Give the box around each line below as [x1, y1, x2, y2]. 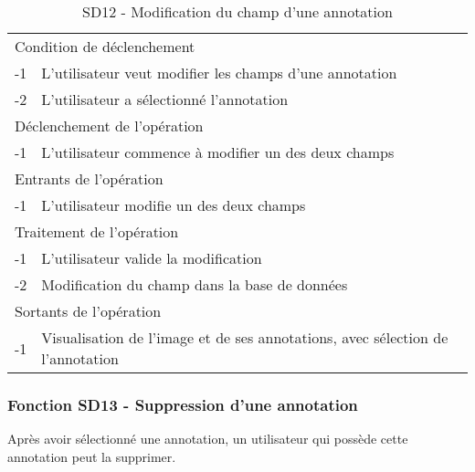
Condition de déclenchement [15, 36, 195, 57]
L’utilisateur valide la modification [41, 247, 262, 268]
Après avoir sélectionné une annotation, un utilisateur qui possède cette [7, 429, 408, 448]
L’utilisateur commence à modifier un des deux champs [41, 142, 395, 163]
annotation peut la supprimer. [7, 446, 176, 466]
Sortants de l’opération [15, 300, 162, 321]
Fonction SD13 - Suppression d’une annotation [7, 393, 358, 415]
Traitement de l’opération [15, 221, 179, 242]
